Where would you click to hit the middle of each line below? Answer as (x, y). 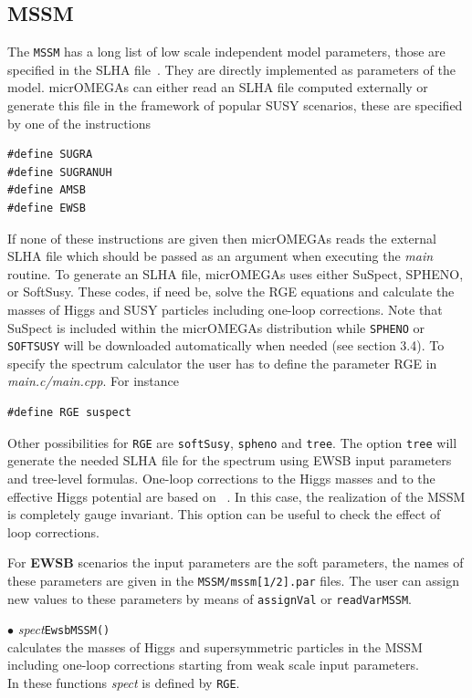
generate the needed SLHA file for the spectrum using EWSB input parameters (230, 460)
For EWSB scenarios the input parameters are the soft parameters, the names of (236, 563)
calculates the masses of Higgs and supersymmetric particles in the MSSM (215, 646)
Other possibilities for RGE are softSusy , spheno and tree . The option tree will (232, 442)
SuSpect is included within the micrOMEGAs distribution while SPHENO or (216, 327)
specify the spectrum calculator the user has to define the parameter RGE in (222, 363)
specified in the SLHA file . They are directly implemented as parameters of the (231, 69)
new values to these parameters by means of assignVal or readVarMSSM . (210, 598)
